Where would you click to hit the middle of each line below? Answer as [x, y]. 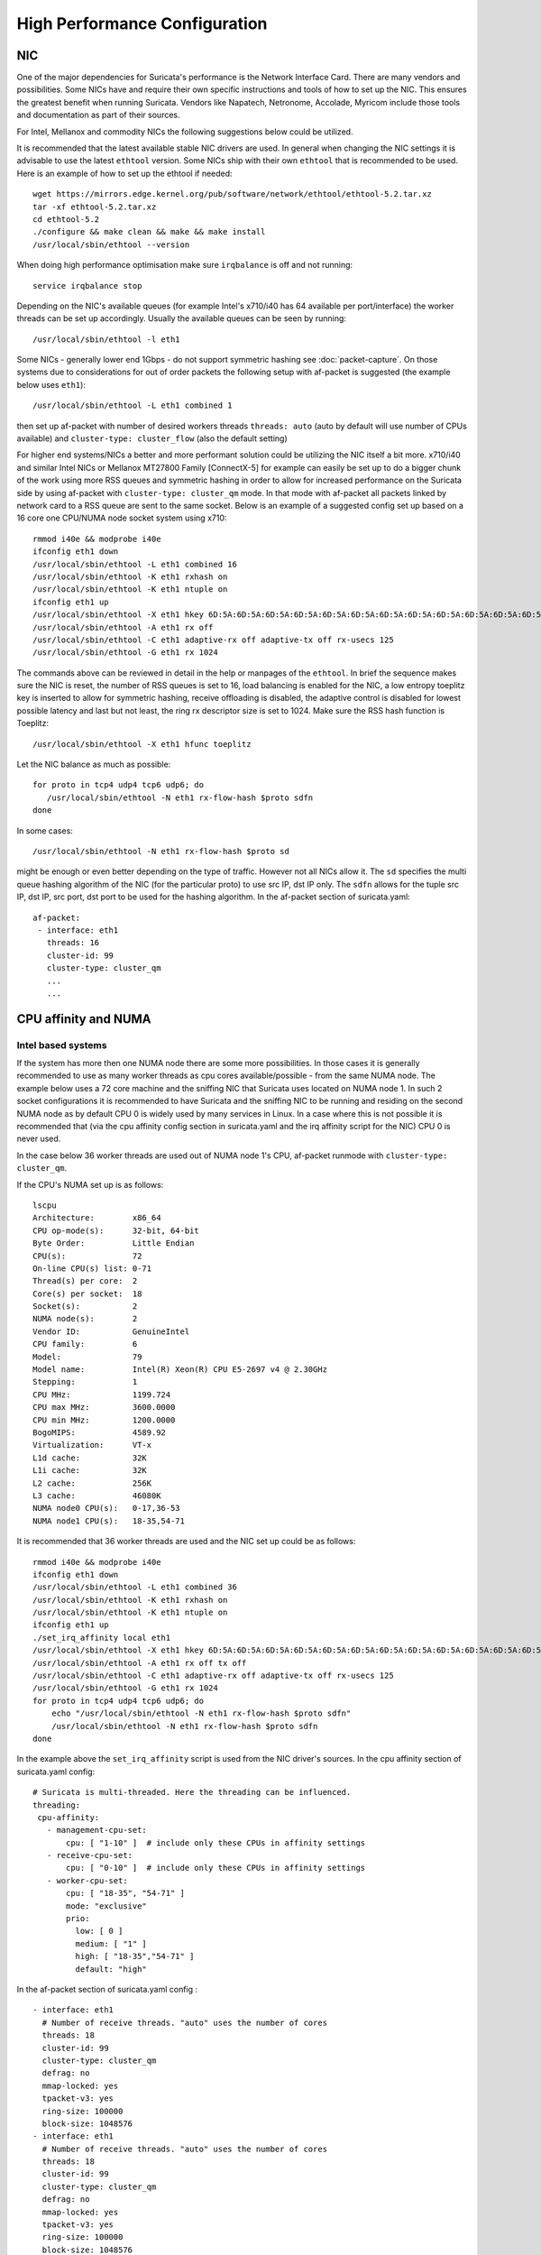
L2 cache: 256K [92, 1483]
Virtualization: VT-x [92, 1445]
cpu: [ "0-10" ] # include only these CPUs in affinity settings [216, 1868]
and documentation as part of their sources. [98, 115]
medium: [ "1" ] [111, 1943]
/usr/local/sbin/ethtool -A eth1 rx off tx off [140, 1663]
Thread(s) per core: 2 [85, 1281]
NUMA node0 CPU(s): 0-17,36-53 [106, 1508]
